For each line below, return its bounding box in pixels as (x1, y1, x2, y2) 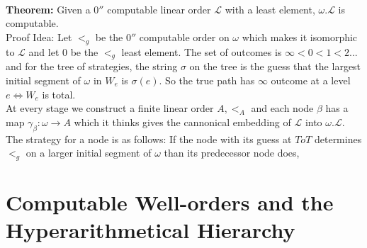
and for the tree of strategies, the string (6, 59, 178, 74)
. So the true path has (159, 72, 255, 87)
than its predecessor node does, (164, 145, 300, 160)
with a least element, (225, 1, 315, 16)
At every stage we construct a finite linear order (6, 101, 214, 115)
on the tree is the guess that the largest (189, 59, 361, 74)
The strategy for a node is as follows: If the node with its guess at (6, 131, 292, 146)
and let (28, 44, 60, 59)
